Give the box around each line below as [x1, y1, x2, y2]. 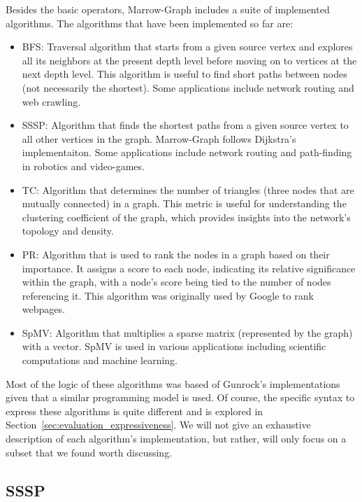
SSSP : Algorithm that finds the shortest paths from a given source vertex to [22, 118, 349, 132]
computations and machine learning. [22, 353, 178, 368]
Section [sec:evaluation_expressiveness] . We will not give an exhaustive [6, 417, 311, 432]
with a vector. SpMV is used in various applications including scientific [22, 339, 326, 354]
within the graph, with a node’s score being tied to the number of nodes [22, 274, 331, 289]
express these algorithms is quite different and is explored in [6, 403, 263, 418]
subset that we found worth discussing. [6, 445, 173, 459]
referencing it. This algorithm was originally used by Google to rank [22, 288, 314, 302]
